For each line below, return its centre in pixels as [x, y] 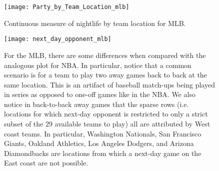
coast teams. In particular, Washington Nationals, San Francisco [103, 133]
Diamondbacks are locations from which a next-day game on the [103, 153]
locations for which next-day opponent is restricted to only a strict [106, 114]
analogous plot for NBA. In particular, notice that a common [98, 65]
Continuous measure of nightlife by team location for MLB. [95, 23]
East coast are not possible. [46, 163]
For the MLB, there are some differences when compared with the [105, 55]
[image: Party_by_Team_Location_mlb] [67, 7]
